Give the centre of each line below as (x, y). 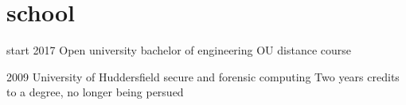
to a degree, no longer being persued (95, 92)
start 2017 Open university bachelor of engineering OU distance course (179, 50)
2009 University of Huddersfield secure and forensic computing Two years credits (203, 76)
